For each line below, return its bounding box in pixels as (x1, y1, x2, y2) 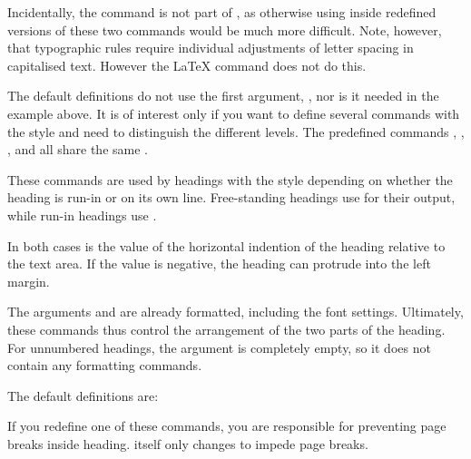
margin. (7, 271, 50, 290)
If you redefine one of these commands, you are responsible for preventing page (7, 416, 446, 435)
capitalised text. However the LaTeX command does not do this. (7, 55, 367, 74)
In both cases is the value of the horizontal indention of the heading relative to (7, 236, 446, 255)
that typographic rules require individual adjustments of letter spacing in (7, 38, 414, 57)
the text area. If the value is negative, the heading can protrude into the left (7, 254, 431, 273)
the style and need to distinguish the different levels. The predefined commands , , (7, 122, 465, 141)
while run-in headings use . (7, 205, 157, 224)
